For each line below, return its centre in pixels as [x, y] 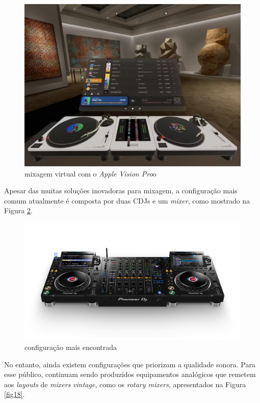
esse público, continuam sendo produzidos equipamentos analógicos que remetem [130, 374]
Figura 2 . [18, 210]
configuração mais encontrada [71, 347]
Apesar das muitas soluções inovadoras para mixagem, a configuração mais [121, 191]
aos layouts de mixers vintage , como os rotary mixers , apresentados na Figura [125, 384]
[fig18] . [15, 394]
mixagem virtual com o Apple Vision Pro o [90, 173]
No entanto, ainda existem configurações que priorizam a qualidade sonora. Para [130, 364]
